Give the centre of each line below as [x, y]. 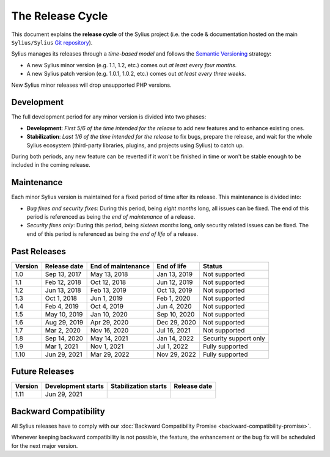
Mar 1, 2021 [61, 346]
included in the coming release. [51, 165]
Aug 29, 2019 [64, 322]
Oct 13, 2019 [174, 290]
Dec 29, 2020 [176, 322]
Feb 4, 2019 [62, 306]
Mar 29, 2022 [110, 354]
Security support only [234, 338]
